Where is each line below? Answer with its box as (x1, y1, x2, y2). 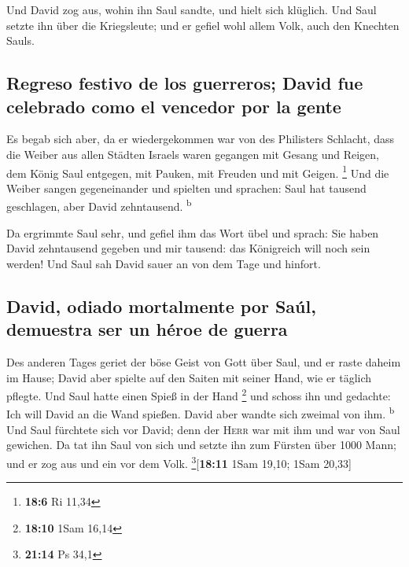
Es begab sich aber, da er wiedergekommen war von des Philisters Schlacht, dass (6, 131, 395, 147)
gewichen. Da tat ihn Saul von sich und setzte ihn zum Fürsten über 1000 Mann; (6, 436, 396, 453)
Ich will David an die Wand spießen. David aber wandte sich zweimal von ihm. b (6, 403, 395, 422)
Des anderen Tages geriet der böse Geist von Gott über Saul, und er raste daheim (6, 354, 401, 370)
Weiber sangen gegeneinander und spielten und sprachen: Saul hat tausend (6, 179, 367, 196)
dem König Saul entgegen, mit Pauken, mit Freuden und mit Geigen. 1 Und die (6, 162, 389, 181)
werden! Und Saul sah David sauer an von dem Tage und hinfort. (6, 255, 321, 271)
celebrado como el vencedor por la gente (6, 94, 341, 118)
